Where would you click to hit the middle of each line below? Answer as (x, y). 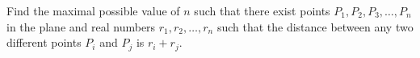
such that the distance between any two (315, 26)
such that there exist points (262, 10)
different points (44, 42)
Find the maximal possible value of (93, 10)
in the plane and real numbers (81, 26)
